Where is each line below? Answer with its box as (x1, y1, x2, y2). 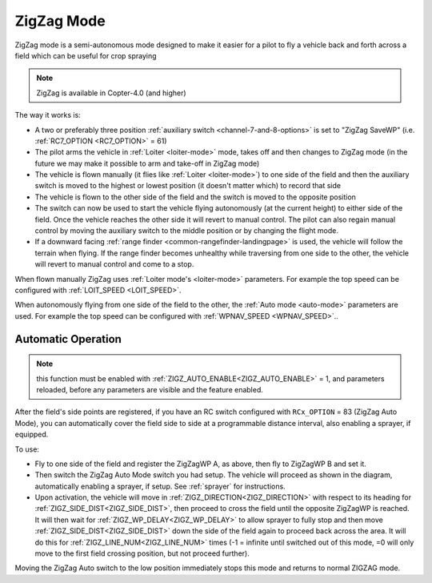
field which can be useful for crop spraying (14, 50, 157, 60)
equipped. (14, 429, 49, 440)
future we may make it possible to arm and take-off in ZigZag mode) (34, 159, 260, 168)
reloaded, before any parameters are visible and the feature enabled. (36, 384, 264, 394)
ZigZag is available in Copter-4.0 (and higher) (36, 88, 187, 98)
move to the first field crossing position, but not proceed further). (34, 549, 250, 558)
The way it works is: (14, 111, 82, 120)
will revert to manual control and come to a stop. (34, 259, 194, 269)
